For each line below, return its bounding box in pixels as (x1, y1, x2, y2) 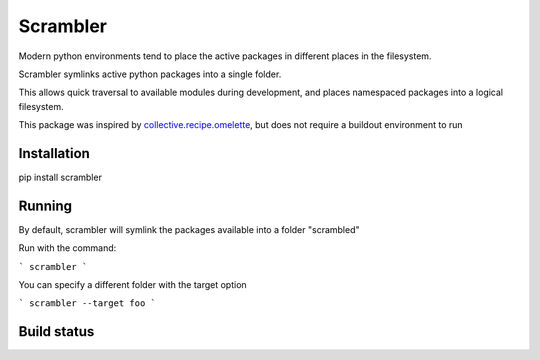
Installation (18, 145, 90, 162)
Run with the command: (18, 242, 117, 254)
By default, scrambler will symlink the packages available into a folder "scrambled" (18, 223, 360, 235)
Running (18, 197, 73, 214)
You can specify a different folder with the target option (18, 279, 247, 291)
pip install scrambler (18, 171, 102, 184)
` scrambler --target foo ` (18, 298, 157, 309)
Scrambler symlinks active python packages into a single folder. (18, 68, 282, 80)
